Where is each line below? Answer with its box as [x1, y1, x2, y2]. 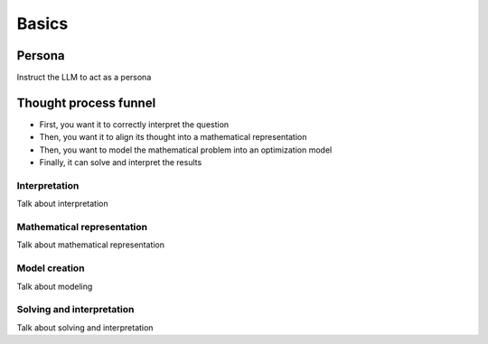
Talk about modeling [16, 281, 93, 292]
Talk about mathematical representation [16, 239, 165, 250]
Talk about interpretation [16, 199, 108, 209]
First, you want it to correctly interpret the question [39, 118, 230, 130]
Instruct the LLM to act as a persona [16, 72, 152, 83]
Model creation [16, 262, 85, 274]
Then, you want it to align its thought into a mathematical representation [39, 132, 307, 143]
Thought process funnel [16, 95, 156, 110]
